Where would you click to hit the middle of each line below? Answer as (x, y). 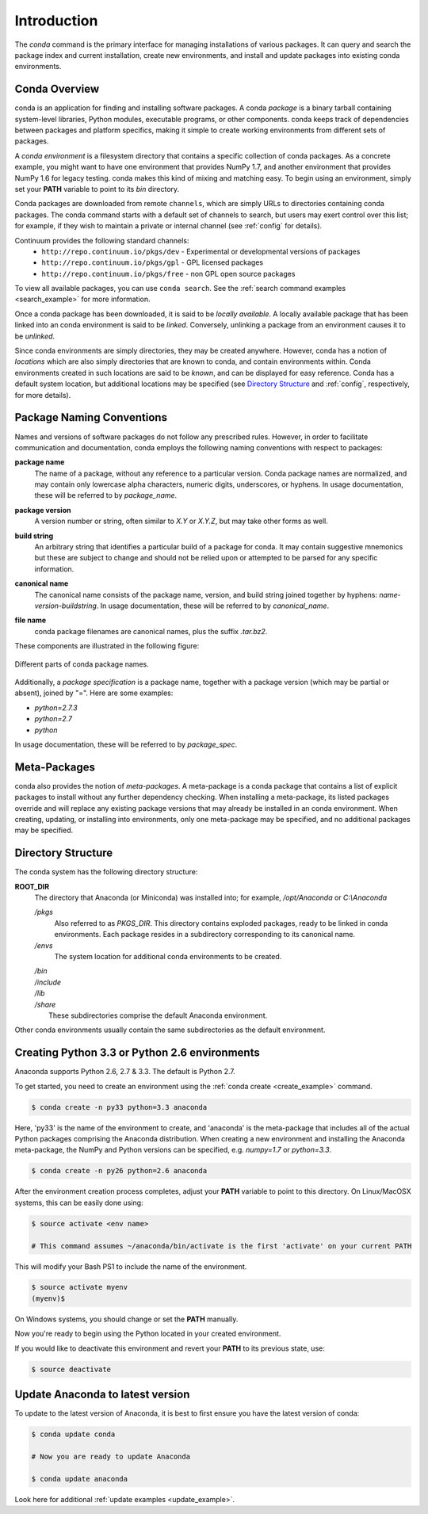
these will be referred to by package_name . (106, 495)
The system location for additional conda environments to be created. (168, 956)
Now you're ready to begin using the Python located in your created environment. (148, 1334)
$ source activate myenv (80, 1287)
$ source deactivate (71, 1369)
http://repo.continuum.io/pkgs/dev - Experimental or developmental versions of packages (201, 251)
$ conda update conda (73, 1434)
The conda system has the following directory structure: (106, 872)
